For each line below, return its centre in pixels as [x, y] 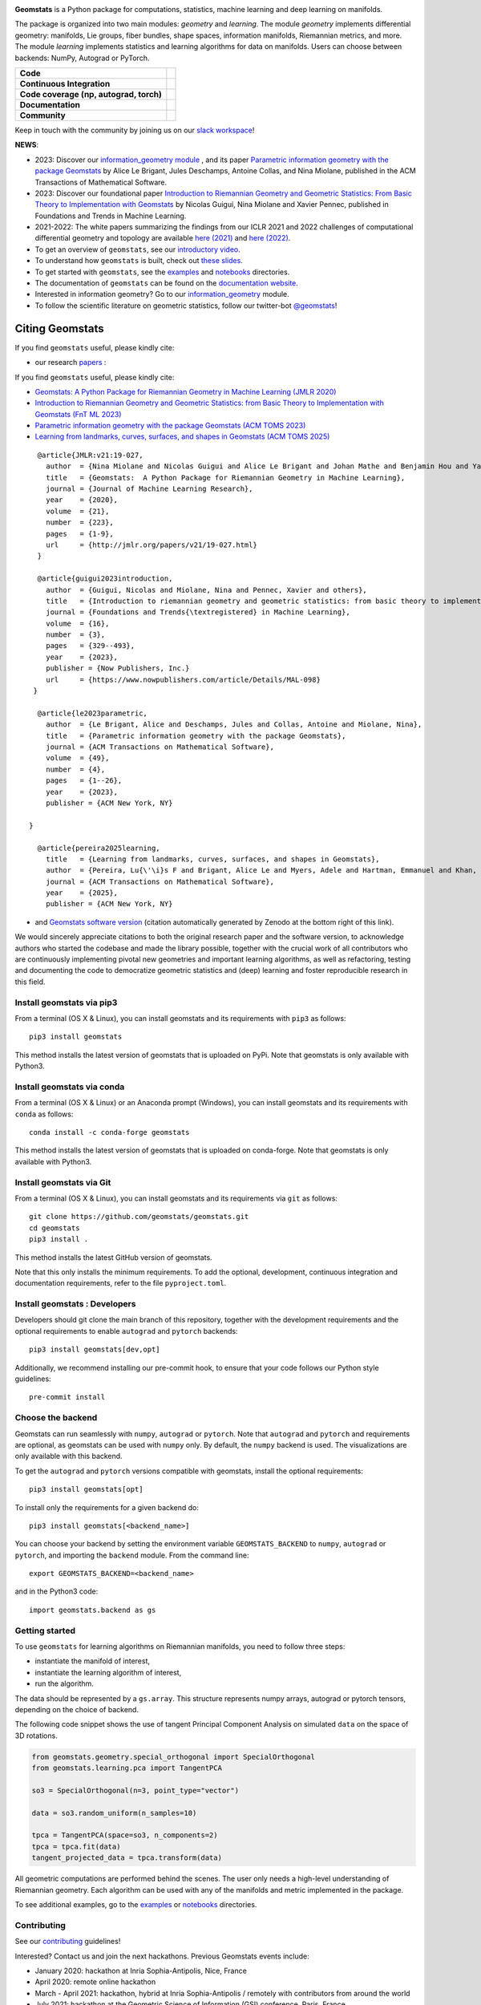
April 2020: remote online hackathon [95, 1982]
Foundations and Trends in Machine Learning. [111, 216]
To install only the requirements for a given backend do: [107, 1507]
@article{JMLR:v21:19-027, [90, 455]
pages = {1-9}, [79, 534]
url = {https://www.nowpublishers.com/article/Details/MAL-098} [183, 679]
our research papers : [71, 363]
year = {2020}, [82, 500]
